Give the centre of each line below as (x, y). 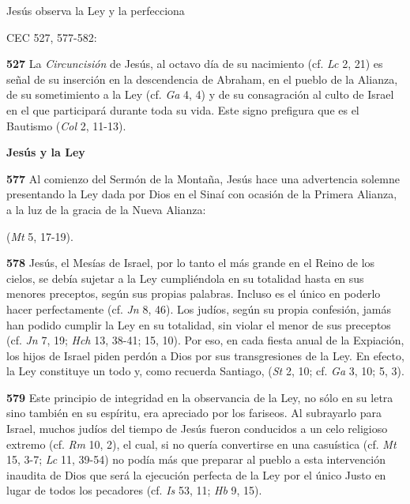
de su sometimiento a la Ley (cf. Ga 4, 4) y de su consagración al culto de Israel (200, 94)
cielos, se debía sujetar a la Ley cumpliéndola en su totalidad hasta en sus (185, 278)
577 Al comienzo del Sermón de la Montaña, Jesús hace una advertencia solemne (203, 178)
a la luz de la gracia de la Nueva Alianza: (106, 209)
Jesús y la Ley (46, 152)
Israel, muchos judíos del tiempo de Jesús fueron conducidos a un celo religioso (197, 429)
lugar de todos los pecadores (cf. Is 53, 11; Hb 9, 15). (134, 490)
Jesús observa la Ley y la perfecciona (96, 10)
